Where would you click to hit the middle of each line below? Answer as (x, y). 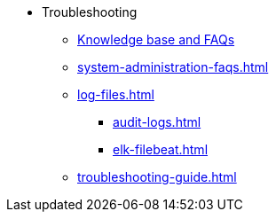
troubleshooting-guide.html (157, 177)
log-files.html (116, 94)
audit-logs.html (157, 122)
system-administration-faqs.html (173, 67)
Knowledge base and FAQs (156, 39)
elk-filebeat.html (161, 149)
